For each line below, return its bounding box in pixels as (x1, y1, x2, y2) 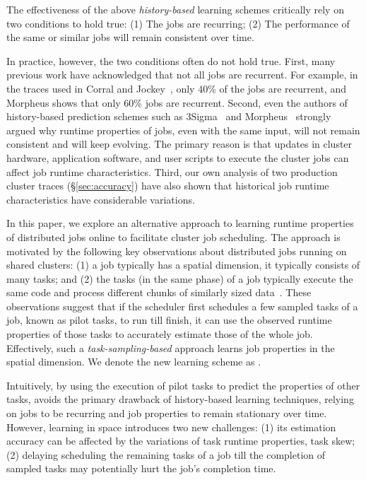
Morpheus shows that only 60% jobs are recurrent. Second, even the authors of (6, 95, 348, 110)
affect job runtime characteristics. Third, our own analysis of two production (6, 164, 338, 179)
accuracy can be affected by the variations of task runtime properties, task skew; (6, 433, 355, 448)
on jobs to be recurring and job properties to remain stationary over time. (6, 406, 327, 421)
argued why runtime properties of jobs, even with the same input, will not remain (6, 122, 360, 137)
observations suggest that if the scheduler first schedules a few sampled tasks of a (6, 298, 358, 313)
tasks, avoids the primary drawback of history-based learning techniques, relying (6, 392, 354, 406)
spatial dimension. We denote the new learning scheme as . (6, 354, 261, 369)
